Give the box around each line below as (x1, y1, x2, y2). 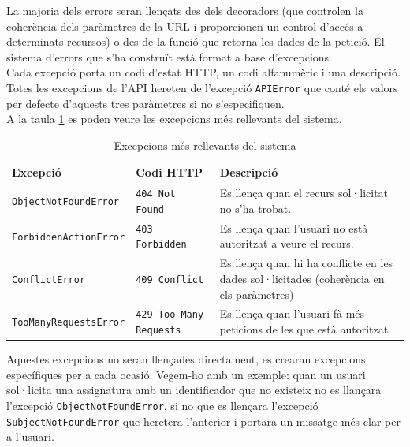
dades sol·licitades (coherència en (219, 270, 385, 286)
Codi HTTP (136, 164, 203, 181)
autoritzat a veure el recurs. (219, 235, 354, 251)
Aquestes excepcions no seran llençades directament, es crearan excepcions (6, 351, 366, 367)
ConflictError (12, 274, 86, 285)
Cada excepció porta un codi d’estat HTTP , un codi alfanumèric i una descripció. (6, 64, 401, 80)
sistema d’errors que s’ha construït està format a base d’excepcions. (6, 48, 332, 65)
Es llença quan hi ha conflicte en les (219, 255, 393, 271)
